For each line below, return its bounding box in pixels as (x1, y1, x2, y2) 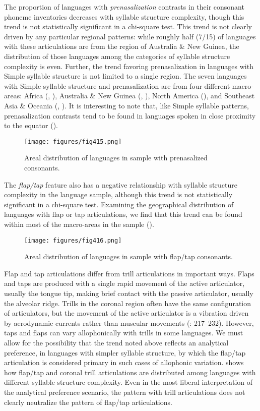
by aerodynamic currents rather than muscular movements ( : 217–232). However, (4, 317, 254, 328)
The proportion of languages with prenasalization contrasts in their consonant (4, 2, 244, 12)
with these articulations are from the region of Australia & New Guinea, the (4, 41, 239, 51)
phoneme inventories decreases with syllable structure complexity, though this (4, 11, 244, 22)
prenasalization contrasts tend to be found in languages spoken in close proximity (4, 110, 256, 121)
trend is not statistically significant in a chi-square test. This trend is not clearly (4, 21, 252, 32)
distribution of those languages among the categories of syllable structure (4, 50, 230, 61)
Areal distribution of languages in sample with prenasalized (24, 152, 208, 163)
